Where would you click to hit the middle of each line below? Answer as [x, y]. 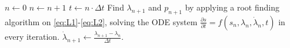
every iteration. [32, 37]
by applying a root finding [232, 7]
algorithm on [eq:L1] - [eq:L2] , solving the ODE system [101, 21]
